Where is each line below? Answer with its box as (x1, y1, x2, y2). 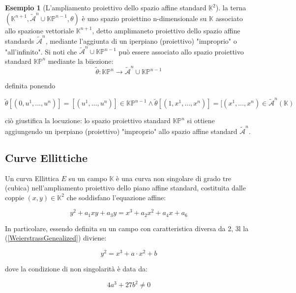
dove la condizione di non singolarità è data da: (5, 264, 148, 274)
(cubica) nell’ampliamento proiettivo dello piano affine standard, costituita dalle (5, 183, 246, 193)
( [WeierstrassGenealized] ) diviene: (5, 233, 107, 243)
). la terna (215, 2, 246, 12)
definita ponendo (5, 80, 56, 91)
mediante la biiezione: (48, 55, 114, 66)
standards (5, 35, 34, 46)
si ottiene (187, 115, 215, 126)
